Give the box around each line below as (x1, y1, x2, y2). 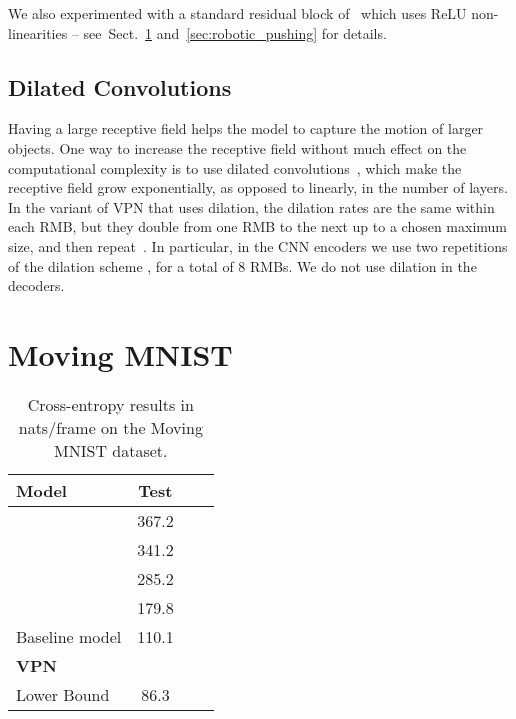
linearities (8, 22, 68, 43)
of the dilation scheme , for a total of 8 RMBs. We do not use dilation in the (8, 255, 477, 276)
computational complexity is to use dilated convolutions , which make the (8, 157, 462, 178)
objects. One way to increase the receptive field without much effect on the (8, 137, 467, 158)
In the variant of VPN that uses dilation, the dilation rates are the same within (8, 196, 495, 217)
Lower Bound (16, 682, 110, 706)
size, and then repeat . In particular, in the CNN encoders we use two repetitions (8, 235, 508, 256)
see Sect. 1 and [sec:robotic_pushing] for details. (83, 22, 387, 43)
